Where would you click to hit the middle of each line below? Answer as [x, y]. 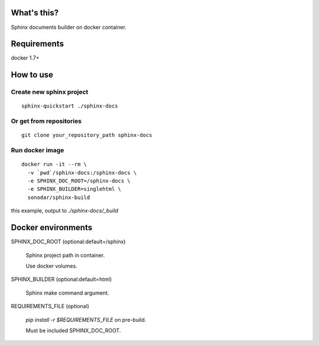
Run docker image [38, 151]
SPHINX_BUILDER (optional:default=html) [61, 279]
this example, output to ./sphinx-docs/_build [64, 211]
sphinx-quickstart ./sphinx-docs [70, 106]
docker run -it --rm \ [54, 164]
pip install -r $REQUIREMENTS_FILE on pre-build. [86, 319]
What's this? [35, 13]
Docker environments [52, 228]
